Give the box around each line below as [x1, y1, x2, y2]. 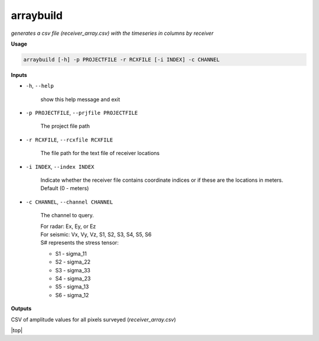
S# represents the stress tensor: [40, 239, 119, 246]
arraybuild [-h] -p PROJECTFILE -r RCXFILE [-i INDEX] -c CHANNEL [23, 56, 220, 63]
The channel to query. [40, 212, 95, 219]
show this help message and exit [40, 95, 121, 103]
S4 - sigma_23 [55, 275, 91, 282]
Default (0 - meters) [40, 185, 89, 192]
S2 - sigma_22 [55, 258, 91, 266]
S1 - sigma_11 [55, 250, 87, 257]
